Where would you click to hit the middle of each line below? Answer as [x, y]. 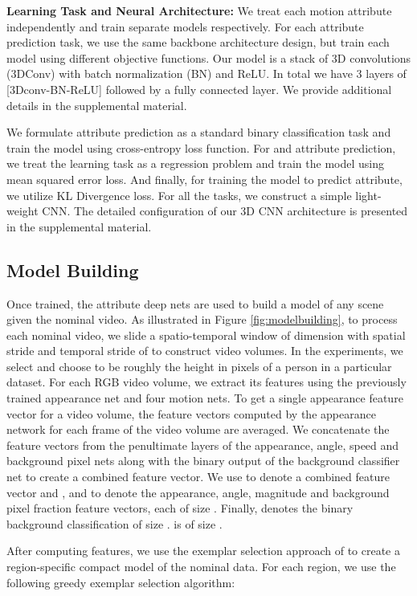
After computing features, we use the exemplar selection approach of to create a [203, 551]
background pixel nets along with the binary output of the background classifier [203, 461]
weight [22, 211]
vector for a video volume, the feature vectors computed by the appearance [191, 413]
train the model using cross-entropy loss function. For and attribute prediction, [201, 147]
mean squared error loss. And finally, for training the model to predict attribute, [204, 179]
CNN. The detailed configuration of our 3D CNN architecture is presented [225, 211]
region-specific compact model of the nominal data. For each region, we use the [201, 567]
